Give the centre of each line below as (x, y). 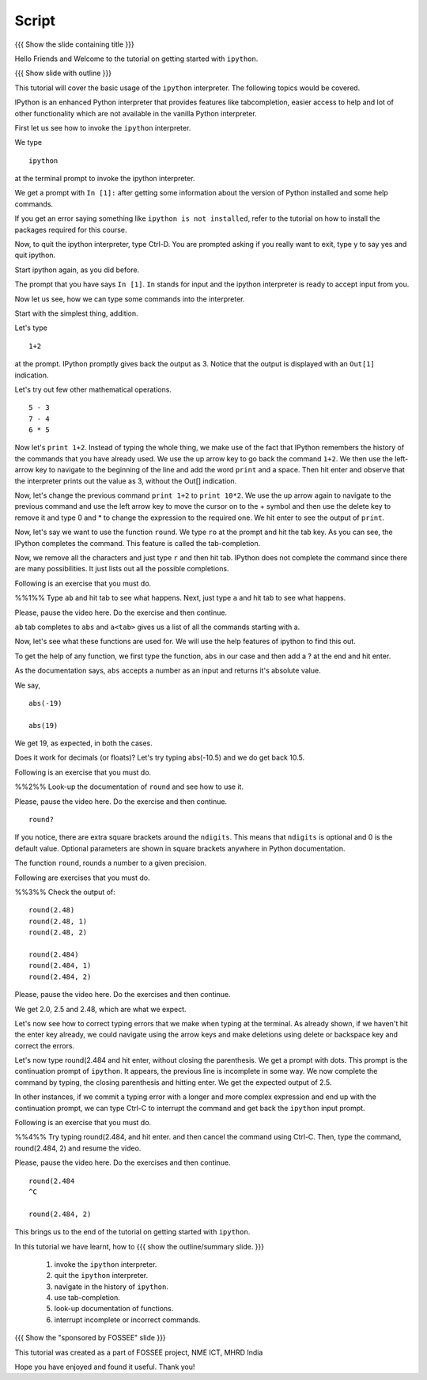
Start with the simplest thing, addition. (76, 313)
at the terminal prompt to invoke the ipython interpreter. (105, 179)
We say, (28, 685)
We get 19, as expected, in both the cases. (84, 743)
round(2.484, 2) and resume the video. (78, 1148)
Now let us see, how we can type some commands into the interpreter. (130, 299)
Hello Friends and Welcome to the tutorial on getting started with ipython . (136, 59)
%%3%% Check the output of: (65, 892)
